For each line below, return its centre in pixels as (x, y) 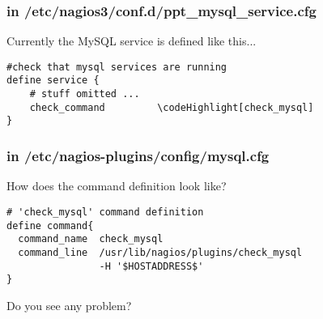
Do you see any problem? (69, 305)
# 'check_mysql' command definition (105, 212)
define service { (53, 81)
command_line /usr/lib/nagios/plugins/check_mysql (160, 252)
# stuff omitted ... (85, 94)
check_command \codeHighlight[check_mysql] (172, 107)
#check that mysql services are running (117, 67)
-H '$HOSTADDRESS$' (151, 266)
